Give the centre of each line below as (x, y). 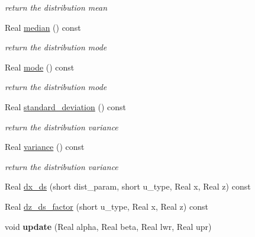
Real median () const (43, 27)
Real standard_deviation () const (65, 106)
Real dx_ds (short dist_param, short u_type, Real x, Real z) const (128, 186)
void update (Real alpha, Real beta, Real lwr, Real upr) (108, 226)
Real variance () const (45, 147)
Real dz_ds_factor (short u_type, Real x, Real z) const (106, 206)
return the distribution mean (56, 7)
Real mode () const (40, 67)
